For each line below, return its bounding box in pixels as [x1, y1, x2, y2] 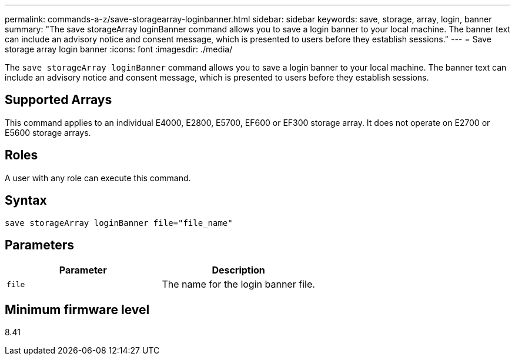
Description [212, 264, 265, 276]
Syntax [5, 193, 47, 208]
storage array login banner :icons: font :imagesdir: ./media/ [5, 44, 233, 54]
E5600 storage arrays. [5, 127, 91, 138]
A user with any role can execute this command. [5, 172, 191, 183]
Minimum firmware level [5, 302, 150, 317]
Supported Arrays [5, 92, 112, 108]
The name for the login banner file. [162, 278, 315, 291]
